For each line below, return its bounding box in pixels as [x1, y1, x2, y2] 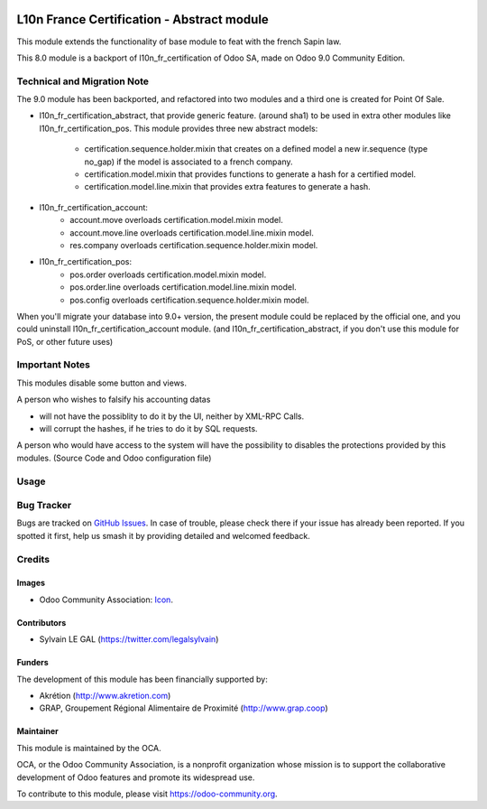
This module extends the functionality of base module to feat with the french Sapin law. [16, 36, 342, 47]
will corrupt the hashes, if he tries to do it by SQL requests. [39, 423, 258, 433]
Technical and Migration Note [16, 75, 149, 88]
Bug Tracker [16, 499, 72, 512]
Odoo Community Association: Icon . [39, 594, 173, 605]
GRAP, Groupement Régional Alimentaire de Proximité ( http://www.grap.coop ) [39, 702, 328, 713]
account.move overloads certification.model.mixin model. [69, 215, 283, 226]
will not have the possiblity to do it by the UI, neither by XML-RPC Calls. [39, 411, 305, 422]
